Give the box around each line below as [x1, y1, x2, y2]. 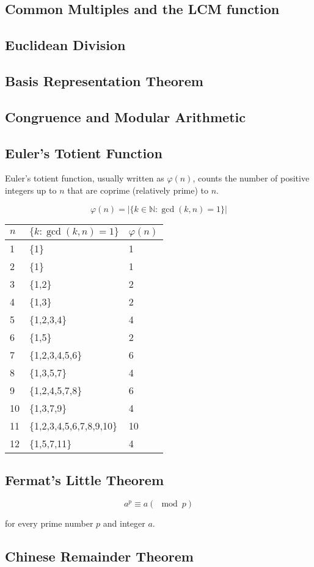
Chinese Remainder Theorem [5, 546, 194, 565]
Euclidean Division [5, 35, 126, 54]
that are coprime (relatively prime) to [67, 183, 209, 196]
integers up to [5, 183, 57, 196]
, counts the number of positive [192, 172, 310, 185]
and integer [103, 516, 145, 529]
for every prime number [5, 516, 93, 529]
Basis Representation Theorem [5, 71, 203, 90]
